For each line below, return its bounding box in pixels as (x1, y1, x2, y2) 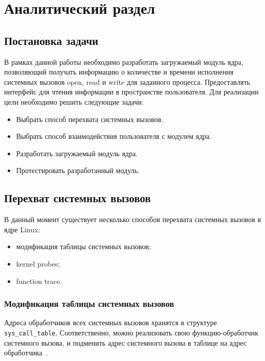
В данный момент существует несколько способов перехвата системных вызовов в (4, 214, 261, 225)
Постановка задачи (4, 32, 99, 48)
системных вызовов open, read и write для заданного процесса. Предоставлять (4, 76, 250, 87)
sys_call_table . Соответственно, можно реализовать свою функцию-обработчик (4, 327, 258, 338)
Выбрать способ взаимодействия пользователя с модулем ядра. (16, 131, 212, 141)
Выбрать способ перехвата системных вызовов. (16, 113, 164, 124)
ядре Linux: (4, 224, 40, 234)
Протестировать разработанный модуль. (16, 165, 140, 176)
